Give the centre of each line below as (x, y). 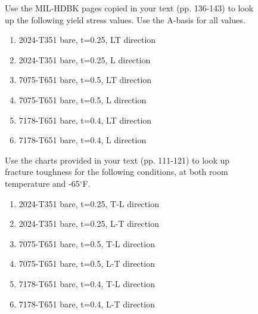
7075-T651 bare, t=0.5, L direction (83, 99)
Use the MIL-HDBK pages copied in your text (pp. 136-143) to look (129, 8)
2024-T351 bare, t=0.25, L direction (85, 59)
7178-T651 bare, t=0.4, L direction (83, 140)
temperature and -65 (42, 183)
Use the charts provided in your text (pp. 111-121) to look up (117, 160)
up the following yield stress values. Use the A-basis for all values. (125, 19)
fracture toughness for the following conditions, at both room (116, 172)
